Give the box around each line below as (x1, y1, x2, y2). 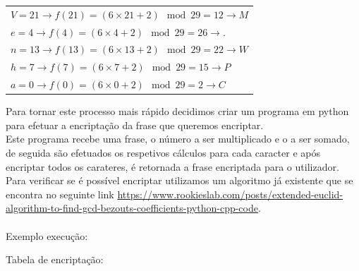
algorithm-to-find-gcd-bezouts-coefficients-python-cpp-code (6, 200, 258, 215)
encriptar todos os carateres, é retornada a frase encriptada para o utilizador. (6, 159, 339, 174)
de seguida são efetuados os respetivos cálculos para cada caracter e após (6, 145, 320, 159)
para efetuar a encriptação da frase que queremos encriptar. (6, 117, 264, 132)
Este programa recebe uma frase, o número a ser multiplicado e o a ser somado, (6, 131, 350, 146)
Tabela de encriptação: (6, 252, 104, 267)
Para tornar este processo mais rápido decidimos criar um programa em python (6, 104, 349, 119)
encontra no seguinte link (6, 186, 114, 201)
